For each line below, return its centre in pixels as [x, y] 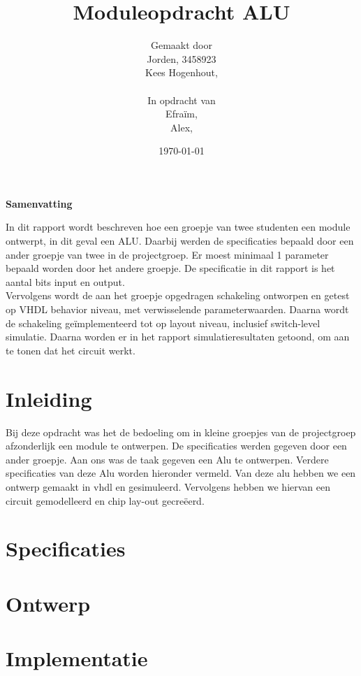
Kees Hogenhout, [182, 72]
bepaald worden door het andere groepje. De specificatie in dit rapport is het [170, 268]
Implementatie [77, 658]
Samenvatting [39, 203]
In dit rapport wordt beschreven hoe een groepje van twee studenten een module [178, 227]
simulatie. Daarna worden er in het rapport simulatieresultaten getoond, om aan [178, 337]
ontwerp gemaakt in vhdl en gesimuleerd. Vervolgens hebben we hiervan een [168, 486]
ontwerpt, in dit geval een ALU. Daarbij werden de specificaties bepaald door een [180, 241]
